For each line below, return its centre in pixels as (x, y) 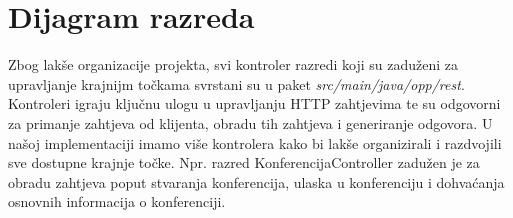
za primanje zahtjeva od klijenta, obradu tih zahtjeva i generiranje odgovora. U (250, 122)
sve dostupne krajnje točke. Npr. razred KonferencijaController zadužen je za (244, 162)
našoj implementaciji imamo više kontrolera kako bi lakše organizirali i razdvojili (255, 142)
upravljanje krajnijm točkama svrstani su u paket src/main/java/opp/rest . (236, 83)
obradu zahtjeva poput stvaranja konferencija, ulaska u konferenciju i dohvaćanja (256, 181)
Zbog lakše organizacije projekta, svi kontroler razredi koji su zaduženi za (233, 64)
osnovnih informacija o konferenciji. (117, 201)
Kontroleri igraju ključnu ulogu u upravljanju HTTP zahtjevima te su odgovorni (254, 103)
